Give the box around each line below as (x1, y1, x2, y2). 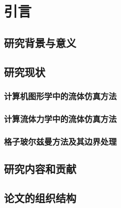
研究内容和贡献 (4, 161, 76, 176)
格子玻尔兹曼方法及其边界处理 (4, 135, 117, 147)
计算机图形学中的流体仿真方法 (4, 89, 117, 102)
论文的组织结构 (4, 190, 76, 205)
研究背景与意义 (4, 35, 76, 50)
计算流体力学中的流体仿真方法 (4, 112, 117, 125)
